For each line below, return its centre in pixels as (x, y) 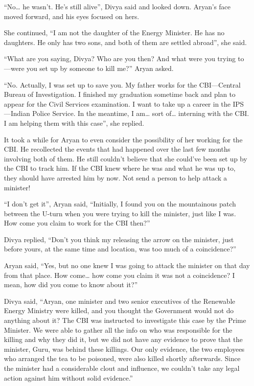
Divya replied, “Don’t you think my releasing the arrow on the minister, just (119, 239)
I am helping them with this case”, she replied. (74, 123)
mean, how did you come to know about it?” (71, 284)
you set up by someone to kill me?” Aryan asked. (100, 68)
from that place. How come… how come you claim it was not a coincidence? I (119, 275)
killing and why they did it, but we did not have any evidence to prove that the (123, 339)
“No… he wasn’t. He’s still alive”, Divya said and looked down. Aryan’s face (117, 6)
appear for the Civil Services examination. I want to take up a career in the (117, 103)
